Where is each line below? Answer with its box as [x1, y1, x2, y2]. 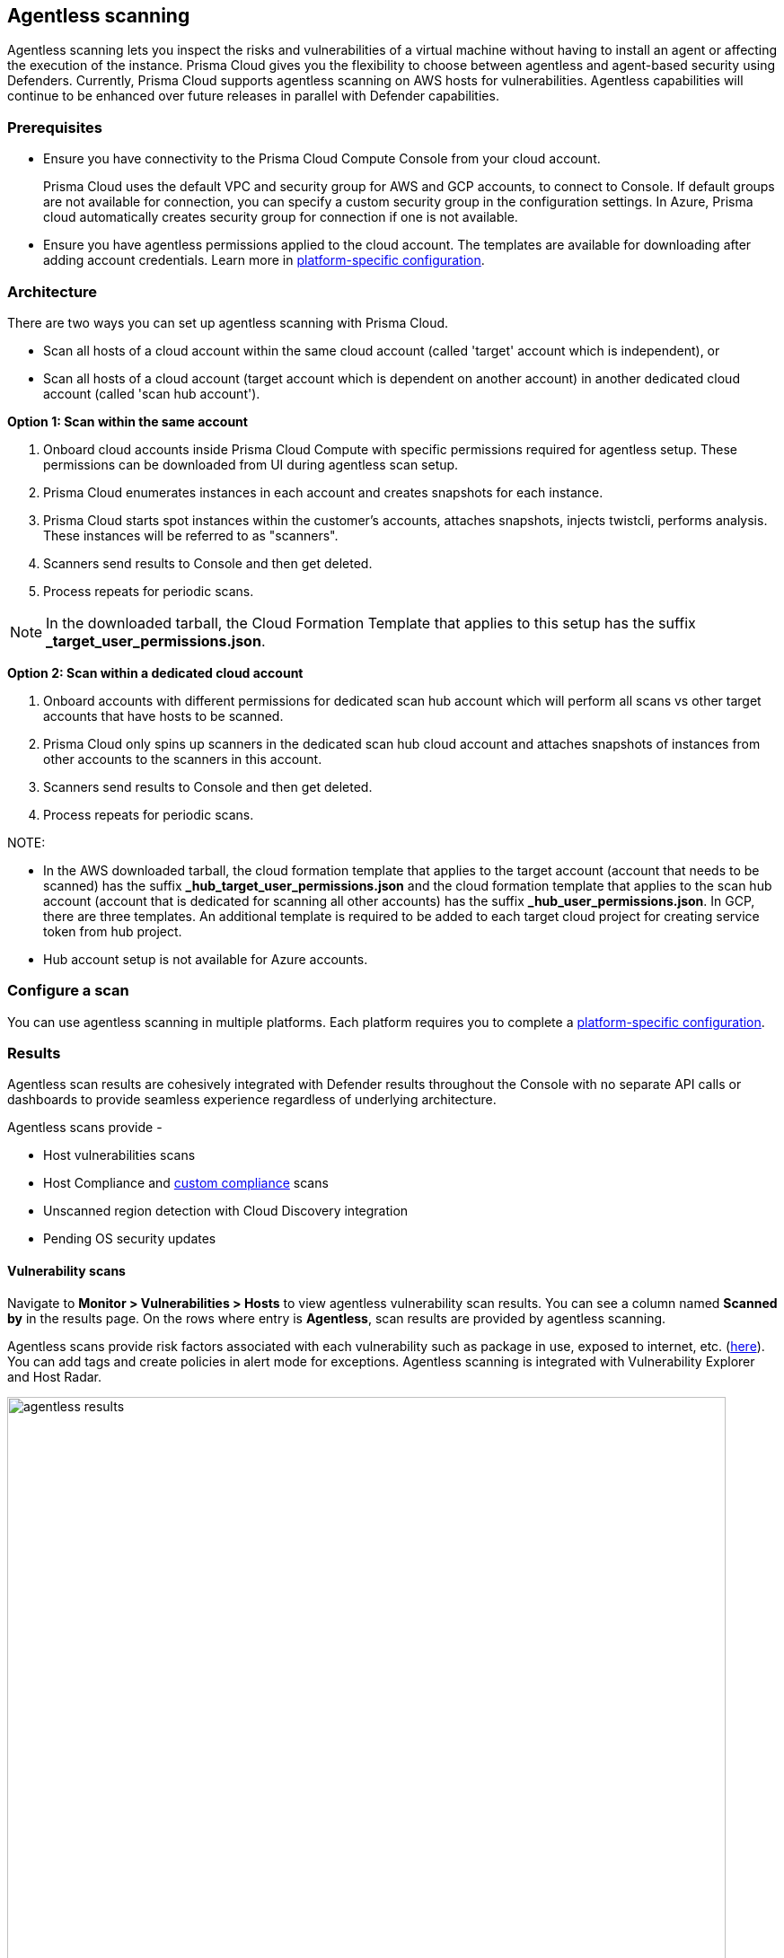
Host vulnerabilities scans [43, 1147, 196, 1163]
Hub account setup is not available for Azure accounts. [43, 951, 368, 967]
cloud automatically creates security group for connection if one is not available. [43, 209, 518, 225]
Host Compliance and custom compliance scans [43, 1175, 329, 1191]
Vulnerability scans [7, 1263, 126, 1279]
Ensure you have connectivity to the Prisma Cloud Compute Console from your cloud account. [43, 151, 601, 167]
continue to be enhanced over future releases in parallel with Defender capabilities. [7, 88, 499, 104]
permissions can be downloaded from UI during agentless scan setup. [43, 456, 459, 472]
